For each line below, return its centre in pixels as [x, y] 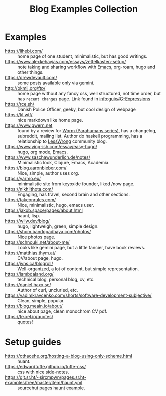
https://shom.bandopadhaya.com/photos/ [48, 231]
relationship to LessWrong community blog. [62, 141]
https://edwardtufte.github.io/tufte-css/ [46, 366]
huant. [24, 361]
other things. [31, 72]
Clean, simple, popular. [41, 300]
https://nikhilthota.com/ [29, 189]
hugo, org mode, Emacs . [43, 152]
